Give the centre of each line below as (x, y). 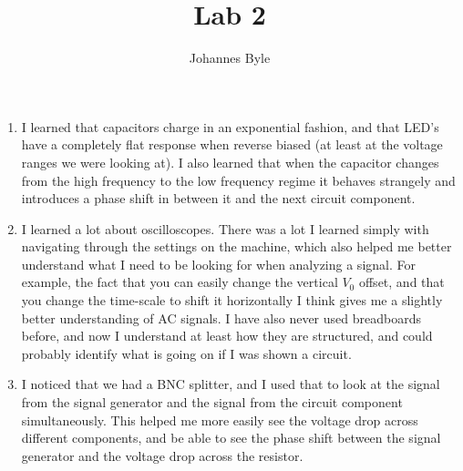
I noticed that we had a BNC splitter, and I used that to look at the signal (231, 384)
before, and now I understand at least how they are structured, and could (227, 336)
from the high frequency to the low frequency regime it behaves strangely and (238, 180)
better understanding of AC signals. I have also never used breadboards (221, 317)
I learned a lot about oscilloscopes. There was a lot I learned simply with (225, 228)
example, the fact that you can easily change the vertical (180, 282)
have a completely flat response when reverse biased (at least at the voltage (232, 144)
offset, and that (401, 282)
